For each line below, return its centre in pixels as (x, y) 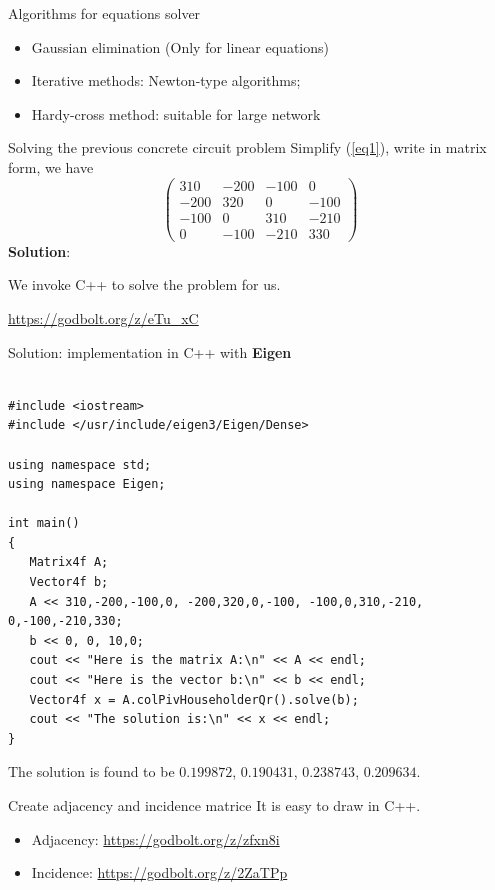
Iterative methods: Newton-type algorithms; (166, 80)
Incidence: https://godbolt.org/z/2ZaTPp (159, 872)
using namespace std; (80, 464)
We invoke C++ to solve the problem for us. (144, 284)
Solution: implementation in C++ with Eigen (150, 351)
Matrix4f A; (69, 562)
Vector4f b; (69, 582)
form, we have (51, 166)
